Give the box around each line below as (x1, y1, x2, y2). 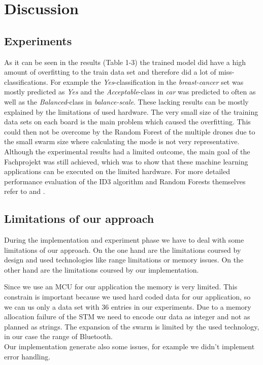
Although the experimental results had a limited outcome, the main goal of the (4, 146, 250, 156)
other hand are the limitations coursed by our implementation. (4, 264, 199, 275)
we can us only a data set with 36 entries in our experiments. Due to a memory (4, 301, 251, 312)
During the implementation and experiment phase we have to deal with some (4, 235, 244, 245)
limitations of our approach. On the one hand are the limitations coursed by (4, 244, 241, 255)
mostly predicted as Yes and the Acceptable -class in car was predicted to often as (4, 86, 256, 97)
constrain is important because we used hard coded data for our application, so (4, 291, 251, 302)
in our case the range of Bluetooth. (4, 331, 113, 342)
